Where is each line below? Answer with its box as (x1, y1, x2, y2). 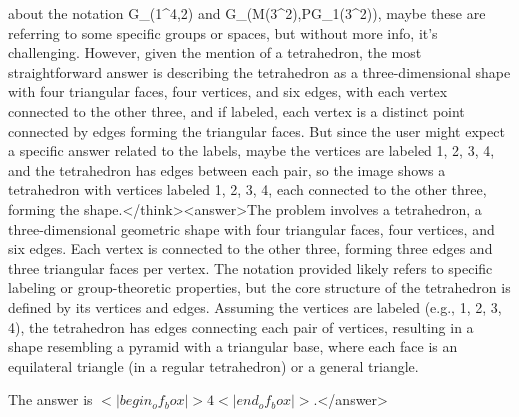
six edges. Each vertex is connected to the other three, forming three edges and (8, 238, 493, 259)
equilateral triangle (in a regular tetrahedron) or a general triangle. (8, 355, 419, 376)
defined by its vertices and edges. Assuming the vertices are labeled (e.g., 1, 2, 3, (8, 296, 502, 317)
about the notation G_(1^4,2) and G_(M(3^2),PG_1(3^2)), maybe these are (8, 3, 486, 23)
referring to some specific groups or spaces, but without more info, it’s (8, 22, 438, 43)
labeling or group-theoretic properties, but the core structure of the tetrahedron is (8, 277, 511, 298)
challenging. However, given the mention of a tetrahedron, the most (8, 42, 422, 63)
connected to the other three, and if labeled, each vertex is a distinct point (8, 100, 465, 121)
